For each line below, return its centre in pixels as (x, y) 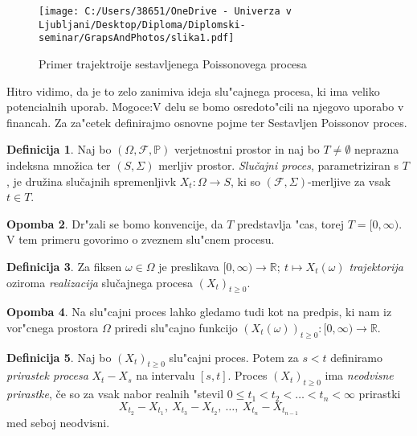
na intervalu (166, 375)
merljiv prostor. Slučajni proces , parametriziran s (279, 165)
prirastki (380, 394)
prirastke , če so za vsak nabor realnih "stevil (115, 394)
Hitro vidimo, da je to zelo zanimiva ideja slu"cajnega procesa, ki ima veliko (193, 90)
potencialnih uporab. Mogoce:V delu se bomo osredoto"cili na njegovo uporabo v (205, 107)
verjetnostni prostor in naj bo (247, 149)
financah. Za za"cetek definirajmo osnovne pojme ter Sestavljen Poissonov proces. (207, 122)
